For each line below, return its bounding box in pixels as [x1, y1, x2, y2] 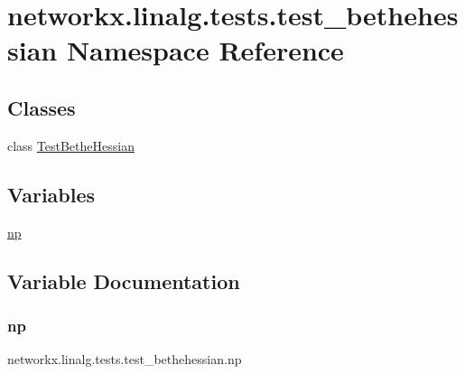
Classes [7, 93, 76, 121]
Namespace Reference [66, 32, 344, 69]
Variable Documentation [7, 266, 240, 295]
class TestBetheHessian [7, 136, 135, 154]
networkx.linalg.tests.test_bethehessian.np [7, 350, 242, 369]
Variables [7, 180, 96, 208]
